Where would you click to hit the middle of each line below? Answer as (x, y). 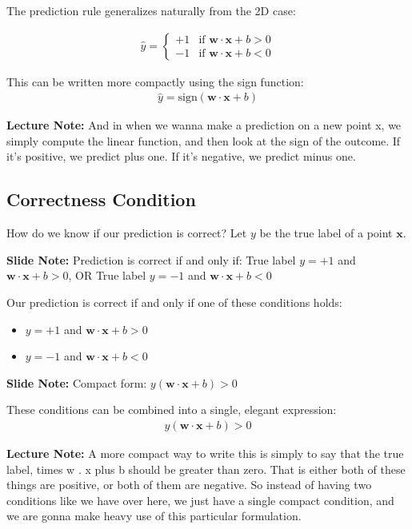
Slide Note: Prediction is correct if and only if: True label (151, 259)
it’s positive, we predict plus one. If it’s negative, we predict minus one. (181, 156)
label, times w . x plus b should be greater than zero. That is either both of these (206, 469)
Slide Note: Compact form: (77, 382)
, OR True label (107, 275)
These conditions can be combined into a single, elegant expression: (172, 410)
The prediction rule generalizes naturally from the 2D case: (151, 10)
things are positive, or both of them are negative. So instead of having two (189, 485)
